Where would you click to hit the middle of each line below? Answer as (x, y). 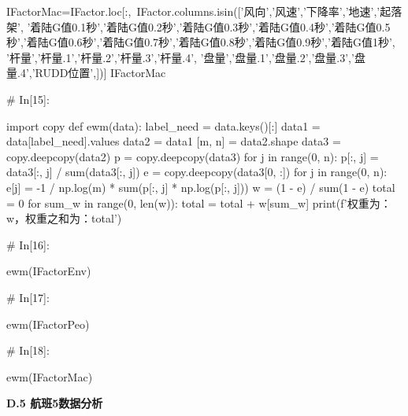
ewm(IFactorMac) (50, 376)
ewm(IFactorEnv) (49, 271)
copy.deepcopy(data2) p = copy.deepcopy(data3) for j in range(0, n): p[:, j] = (193, 156)
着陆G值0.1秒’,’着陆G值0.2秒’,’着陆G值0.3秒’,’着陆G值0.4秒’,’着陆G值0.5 (210, 26)
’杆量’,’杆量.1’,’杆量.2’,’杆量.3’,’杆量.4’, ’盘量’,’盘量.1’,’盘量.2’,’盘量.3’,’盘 (186, 57)
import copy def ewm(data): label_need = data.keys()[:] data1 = (163, 125)
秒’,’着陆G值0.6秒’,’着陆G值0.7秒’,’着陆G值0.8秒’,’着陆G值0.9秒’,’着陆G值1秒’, (201, 42)
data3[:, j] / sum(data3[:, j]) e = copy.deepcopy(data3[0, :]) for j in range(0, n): (197, 172)
